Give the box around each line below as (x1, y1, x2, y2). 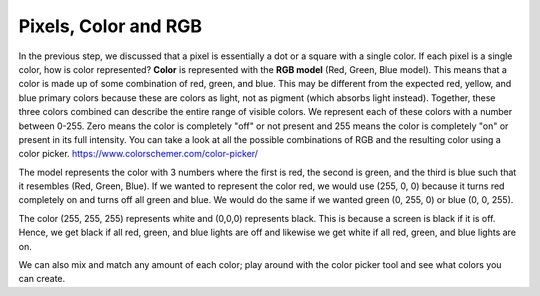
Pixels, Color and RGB (18, 15, 203, 37)
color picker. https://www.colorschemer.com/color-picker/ (18, 148, 259, 160)
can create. (18, 273, 66, 285)
